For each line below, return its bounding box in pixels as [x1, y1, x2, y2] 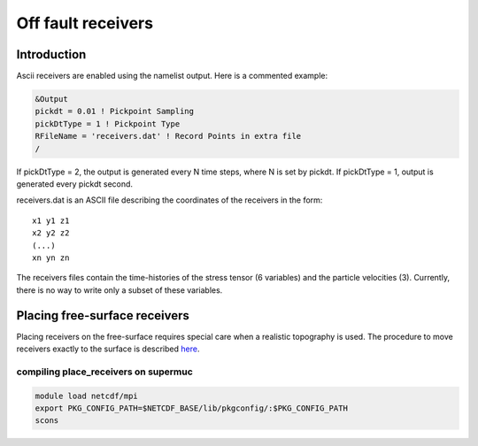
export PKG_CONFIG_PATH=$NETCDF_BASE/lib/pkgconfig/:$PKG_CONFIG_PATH [35, 403, 349, 413]
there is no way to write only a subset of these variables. [16, 284, 223, 296]
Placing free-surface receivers [16, 308, 190, 323]
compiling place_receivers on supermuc [16, 365, 194, 378]
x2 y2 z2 [32, 228, 70, 238]
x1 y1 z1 [32, 215, 70, 226]
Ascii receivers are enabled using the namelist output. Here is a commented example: [16, 71, 328, 81]
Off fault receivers [16, 13, 154, 33]
